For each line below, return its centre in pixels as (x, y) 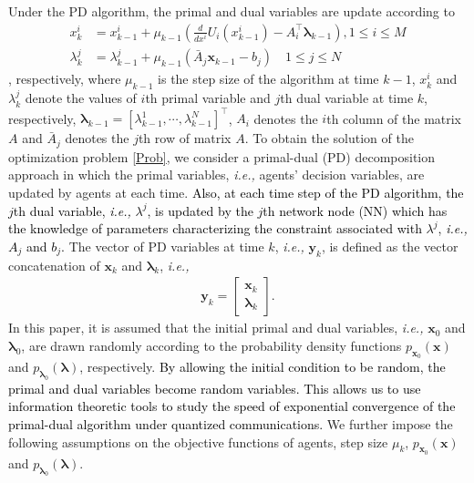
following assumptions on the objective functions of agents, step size (198, 442)
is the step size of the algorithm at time (268, 79)
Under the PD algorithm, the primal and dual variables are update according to (232, 11)
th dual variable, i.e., (72, 210)
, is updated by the (200, 210)
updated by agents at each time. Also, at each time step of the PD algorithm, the (236, 192)
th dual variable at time (347, 98)
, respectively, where (65, 79)
